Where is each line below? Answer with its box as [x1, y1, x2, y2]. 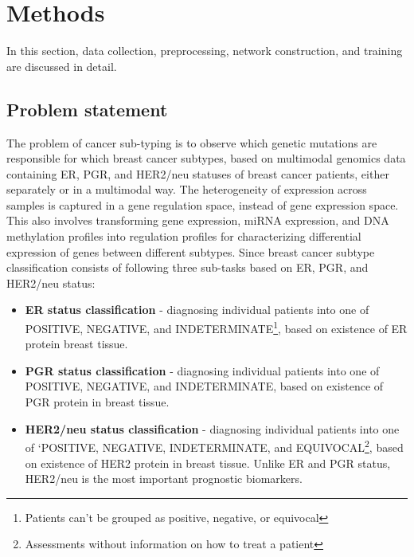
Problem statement [6, 96, 168, 121]
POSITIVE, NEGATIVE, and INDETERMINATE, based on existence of [25, 378, 384, 394]
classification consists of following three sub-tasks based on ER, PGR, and [6, 259, 369, 276]
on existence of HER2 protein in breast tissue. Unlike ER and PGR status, [25, 454, 391, 471]
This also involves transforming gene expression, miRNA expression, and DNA [6, 212, 389, 229]
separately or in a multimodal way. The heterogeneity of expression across [6, 181, 367, 198]
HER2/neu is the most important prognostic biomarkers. [25, 470, 303, 487]
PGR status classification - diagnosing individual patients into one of [25, 362, 380, 379]
